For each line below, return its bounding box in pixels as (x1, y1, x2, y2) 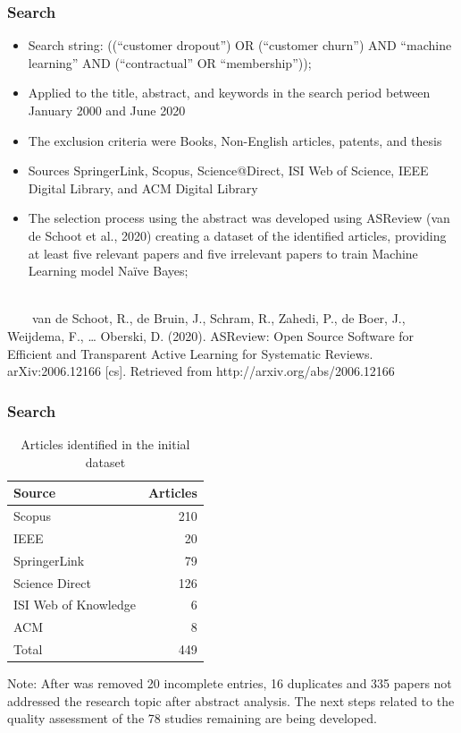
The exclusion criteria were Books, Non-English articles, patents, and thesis (28, 131, 442, 149)
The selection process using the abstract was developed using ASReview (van (28, 209, 450, 227)
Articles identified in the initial (21, 434, 190, 453)
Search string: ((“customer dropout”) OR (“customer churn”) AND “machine (28, 36, 452, 55)
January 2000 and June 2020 (28, 101, 186, 119)
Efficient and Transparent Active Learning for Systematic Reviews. (7, 344, 373, 362)
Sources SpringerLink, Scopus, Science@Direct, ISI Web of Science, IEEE (28, 161, 429, 180)
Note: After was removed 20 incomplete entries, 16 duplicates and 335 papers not (7, 674, 452, 693)
